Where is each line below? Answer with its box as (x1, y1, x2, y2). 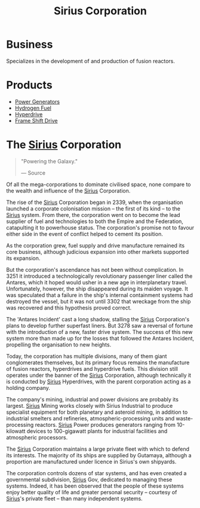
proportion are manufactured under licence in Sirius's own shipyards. (6, 458, 177, 465)
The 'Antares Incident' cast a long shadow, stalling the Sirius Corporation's (6, 315, 190, 323)
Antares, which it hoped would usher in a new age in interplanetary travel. (6, 278, 187, 286)
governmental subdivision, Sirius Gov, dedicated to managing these (6, 476, 173, 483)
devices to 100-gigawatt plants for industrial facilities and (26, 428, 168, 435)
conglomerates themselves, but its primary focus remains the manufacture (6, 359, 190, 366)
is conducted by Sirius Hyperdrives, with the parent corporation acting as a (6, 377, 191, 385)
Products (6, 79, 53, 92)
